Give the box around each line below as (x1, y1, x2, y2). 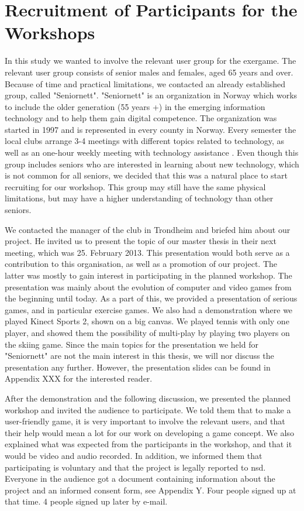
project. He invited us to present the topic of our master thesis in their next (5, 235, 277, 247)
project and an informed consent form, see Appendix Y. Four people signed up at (5, 483, 296, 496)
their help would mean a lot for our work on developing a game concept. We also (5, 426, 294, 438)
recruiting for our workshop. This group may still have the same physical (5, 180, 266, 193)
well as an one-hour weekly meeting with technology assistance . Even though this (5, 146, 299, 159)
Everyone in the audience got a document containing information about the (5, 472, 275, 485)
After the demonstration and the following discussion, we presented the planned (5, 392, 291, 404)
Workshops (5, 20, 95, 44)
